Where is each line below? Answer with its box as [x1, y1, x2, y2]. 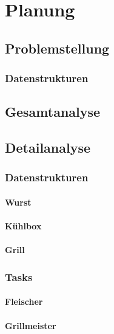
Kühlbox [5, 220, 42, 232]
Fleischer [5, 295, 43, 308]
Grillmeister [5, 319, 56, 332]
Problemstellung [5, 38, 110, 57]
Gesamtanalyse [5, 102, 101, 121]
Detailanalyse [5, 138, 91, 157]
